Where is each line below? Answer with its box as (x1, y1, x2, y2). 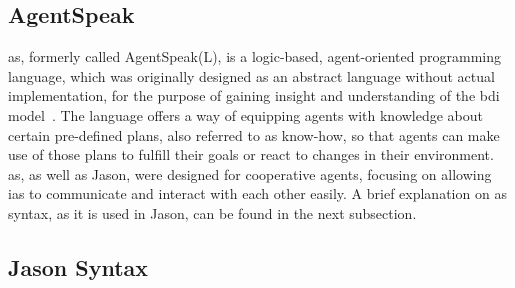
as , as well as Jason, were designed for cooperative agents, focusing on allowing (8, 163, 492, 184)
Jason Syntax (8, 251, 149, 282)
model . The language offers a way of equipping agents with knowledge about (8, 104, 484, 125)
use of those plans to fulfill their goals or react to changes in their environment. (8, 144, 494, 165)
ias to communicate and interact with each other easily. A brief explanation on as (8, 183, 507, 204)
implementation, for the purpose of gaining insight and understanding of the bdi (8, 85, 500, 106)
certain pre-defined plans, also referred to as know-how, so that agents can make (8, 124, 500, 145)
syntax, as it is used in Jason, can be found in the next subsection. (8, 202, 417, 223)
